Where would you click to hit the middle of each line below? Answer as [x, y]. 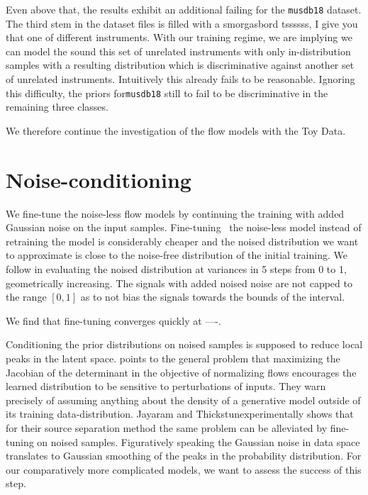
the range [26, 297]
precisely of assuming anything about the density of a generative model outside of [183, 400]
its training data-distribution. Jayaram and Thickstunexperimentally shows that [180, 414]
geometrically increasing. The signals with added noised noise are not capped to [179, 283]
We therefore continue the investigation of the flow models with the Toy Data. [176, 130]
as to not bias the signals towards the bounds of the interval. [213, 297]
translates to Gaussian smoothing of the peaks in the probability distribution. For [184, 456]
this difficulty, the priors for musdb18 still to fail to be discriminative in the [167, 93]
